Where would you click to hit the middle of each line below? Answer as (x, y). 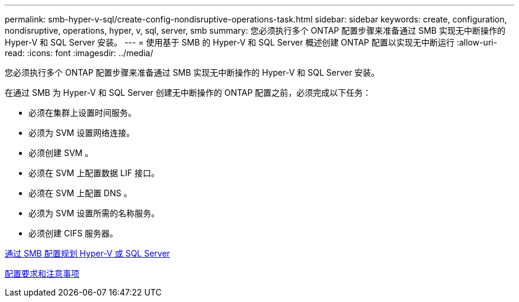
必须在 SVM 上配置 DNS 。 (80, 193)
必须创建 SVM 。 (61, 153)
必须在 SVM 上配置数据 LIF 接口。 (94, 173)
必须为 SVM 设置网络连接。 (82, 133)
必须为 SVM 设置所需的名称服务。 (94, 213)
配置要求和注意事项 (42, 273)
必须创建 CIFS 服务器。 (73, 233)
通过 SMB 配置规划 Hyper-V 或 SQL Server (87, 253)
